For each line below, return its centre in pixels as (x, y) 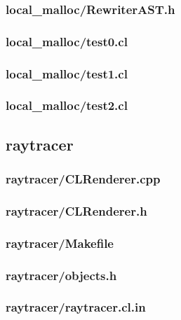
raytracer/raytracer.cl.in (76, 307)
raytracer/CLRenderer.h (76, 210)
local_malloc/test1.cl (67, 73)
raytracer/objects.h (61, 275)
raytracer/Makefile (60, 243)
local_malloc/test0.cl (67, 41)
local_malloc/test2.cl (67, 105)
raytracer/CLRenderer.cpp (83, 179)
